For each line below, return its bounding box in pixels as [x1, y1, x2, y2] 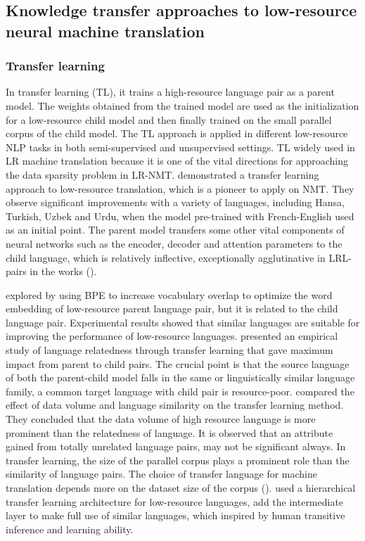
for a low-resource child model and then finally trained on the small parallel [6, 112, 332, 127]
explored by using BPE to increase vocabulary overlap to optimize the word [6, 287, 333, 302]
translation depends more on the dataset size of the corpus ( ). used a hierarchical [6, 480, 356, 495]
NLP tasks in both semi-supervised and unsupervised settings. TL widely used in [6, 139, 355, 154]
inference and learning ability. [6, 521, 134, 536]
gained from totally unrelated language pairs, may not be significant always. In [6, 439, 346, 454]
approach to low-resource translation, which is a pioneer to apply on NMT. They [6, 181, 354, 196]
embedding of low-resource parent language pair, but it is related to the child [6, 301, 338, 316]
